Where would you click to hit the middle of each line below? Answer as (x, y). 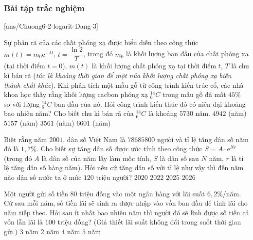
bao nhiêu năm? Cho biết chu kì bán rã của (69, 113)
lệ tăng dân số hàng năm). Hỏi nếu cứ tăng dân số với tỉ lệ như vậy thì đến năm (124, 168)
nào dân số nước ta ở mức (43, 177)
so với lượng (22, 104)
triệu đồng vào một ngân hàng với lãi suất (142, 193)
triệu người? (114, 177)
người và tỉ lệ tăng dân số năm (203, 139)
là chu (240, 66)
